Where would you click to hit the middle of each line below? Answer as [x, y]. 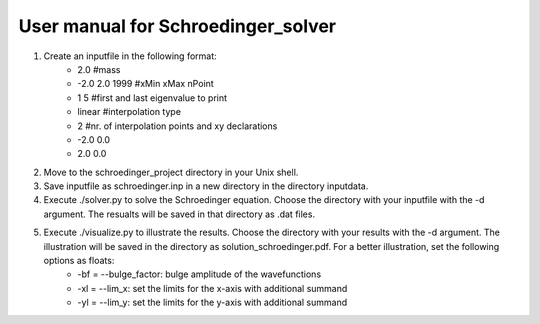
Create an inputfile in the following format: [130, 56]
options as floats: [79, 261]
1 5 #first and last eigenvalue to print [152, 97]
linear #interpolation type [129, 112]
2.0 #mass [99, 69]
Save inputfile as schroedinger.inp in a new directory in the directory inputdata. [206, 186]
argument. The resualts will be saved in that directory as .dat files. [179, 214]
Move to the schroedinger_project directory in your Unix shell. [171, 172]
